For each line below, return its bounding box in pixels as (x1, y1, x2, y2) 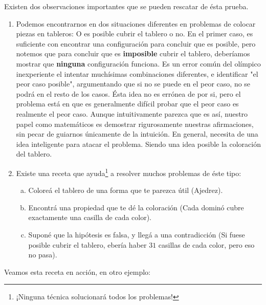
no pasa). (28, 249, 57, 260)
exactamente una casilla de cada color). (28, 212, 152, 223)
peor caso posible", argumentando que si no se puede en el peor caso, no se (16, 78, 251, 89)
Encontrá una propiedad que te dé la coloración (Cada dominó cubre (28, 202, 244, 212)
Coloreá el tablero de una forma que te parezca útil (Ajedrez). (28, 185, 223, 195)
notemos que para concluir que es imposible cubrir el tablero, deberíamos (16, 48, 250, 59)
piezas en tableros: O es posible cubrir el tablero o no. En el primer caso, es (16, 28, 253, 39)
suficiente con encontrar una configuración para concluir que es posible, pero (16, 38, 256, 49)
